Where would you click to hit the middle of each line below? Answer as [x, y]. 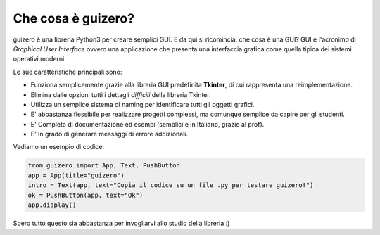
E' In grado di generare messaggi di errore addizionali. [109, 134]
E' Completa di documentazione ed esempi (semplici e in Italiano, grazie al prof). [147, 124]
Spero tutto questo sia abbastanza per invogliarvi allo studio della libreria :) [121, 223]
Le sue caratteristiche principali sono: [68, 72]
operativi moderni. [40, 59]
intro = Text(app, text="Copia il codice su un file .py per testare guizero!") [171, 185]
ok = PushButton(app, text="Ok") [85, 195]
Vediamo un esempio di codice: [59, 147]
